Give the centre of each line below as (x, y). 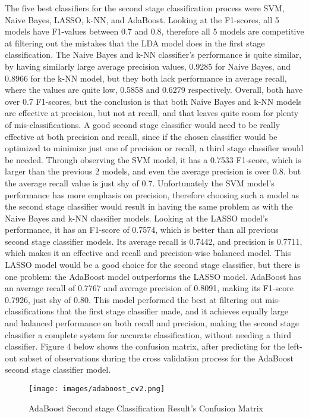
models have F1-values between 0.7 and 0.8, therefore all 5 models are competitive (154, 31)
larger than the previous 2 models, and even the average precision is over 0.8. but (153, 171)
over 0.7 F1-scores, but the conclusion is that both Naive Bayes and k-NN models (153, 101)
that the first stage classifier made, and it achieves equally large (173, 311)
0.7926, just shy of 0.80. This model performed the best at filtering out (134, 299)
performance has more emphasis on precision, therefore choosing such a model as (152, 194)
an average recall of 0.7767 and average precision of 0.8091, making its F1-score (149, 288)
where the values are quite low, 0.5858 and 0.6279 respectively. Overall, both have (154, 90)
